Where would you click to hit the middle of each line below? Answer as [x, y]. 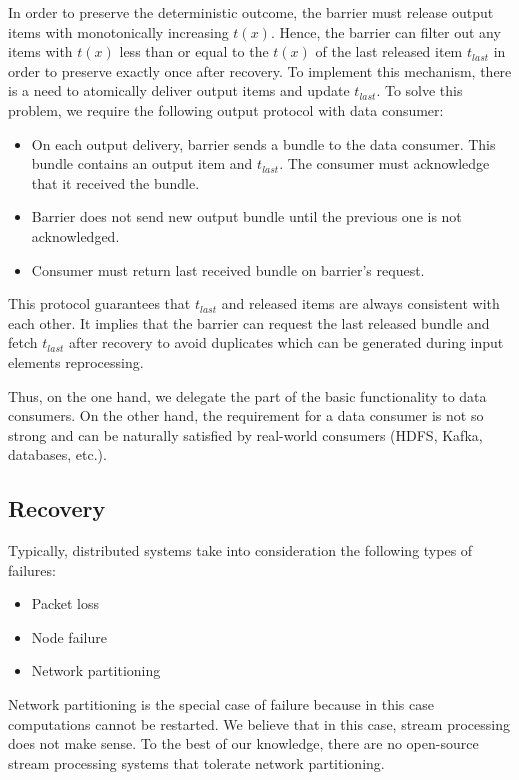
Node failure [69, 636]
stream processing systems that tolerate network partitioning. [196, 762]
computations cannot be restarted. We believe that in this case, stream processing [259, 723]
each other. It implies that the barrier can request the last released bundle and [249, 322]
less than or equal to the [194, 51]
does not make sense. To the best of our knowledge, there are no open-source [243, 743]
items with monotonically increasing [118, 31]
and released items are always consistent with [360, 303]
